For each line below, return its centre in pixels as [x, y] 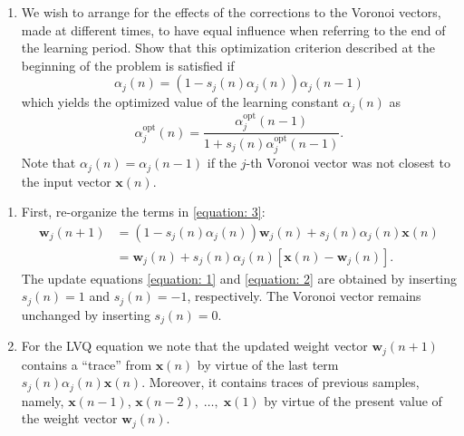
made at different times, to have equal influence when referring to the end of [233, 29]
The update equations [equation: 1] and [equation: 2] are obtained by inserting [239, 278]
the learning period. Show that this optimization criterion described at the [228, 48]
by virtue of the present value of [353, 400]
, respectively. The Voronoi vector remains [304, 296]
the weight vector [69, 418]
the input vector [66, 181]
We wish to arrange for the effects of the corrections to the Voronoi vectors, [231, 12]
